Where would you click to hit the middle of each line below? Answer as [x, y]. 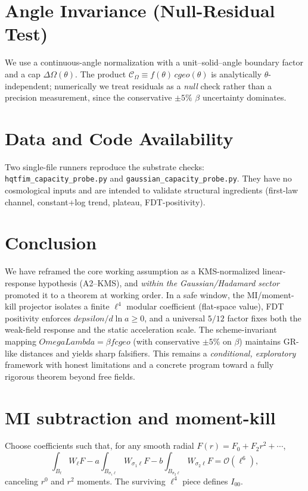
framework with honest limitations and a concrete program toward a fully [139, 365]
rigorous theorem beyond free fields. [70, 376]
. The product [101, 74]
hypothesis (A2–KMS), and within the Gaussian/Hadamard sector [159, 282]
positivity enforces [38, 318]
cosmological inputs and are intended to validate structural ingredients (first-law [152, 190]
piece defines [205, 481]
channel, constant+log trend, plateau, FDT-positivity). [105, 201]
